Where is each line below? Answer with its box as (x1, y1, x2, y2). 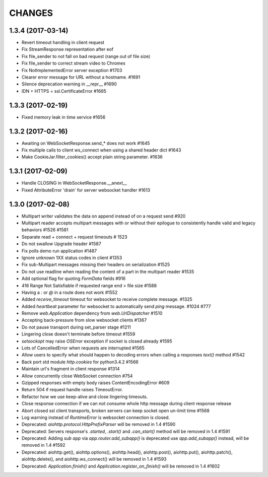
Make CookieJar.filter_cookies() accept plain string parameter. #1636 (21, 154, 163, 160)
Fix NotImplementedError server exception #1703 (21, 67, 123, 73)
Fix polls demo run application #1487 (21, 248, 97, 254)
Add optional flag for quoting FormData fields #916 (21, 275, 126, 281)
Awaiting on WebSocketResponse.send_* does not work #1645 (21, 140, 150, 146)
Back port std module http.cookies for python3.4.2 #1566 (21, 359, 139, 365)
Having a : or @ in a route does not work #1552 (21, 289, 118, 295)
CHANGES (9, 7, 53, 18)
